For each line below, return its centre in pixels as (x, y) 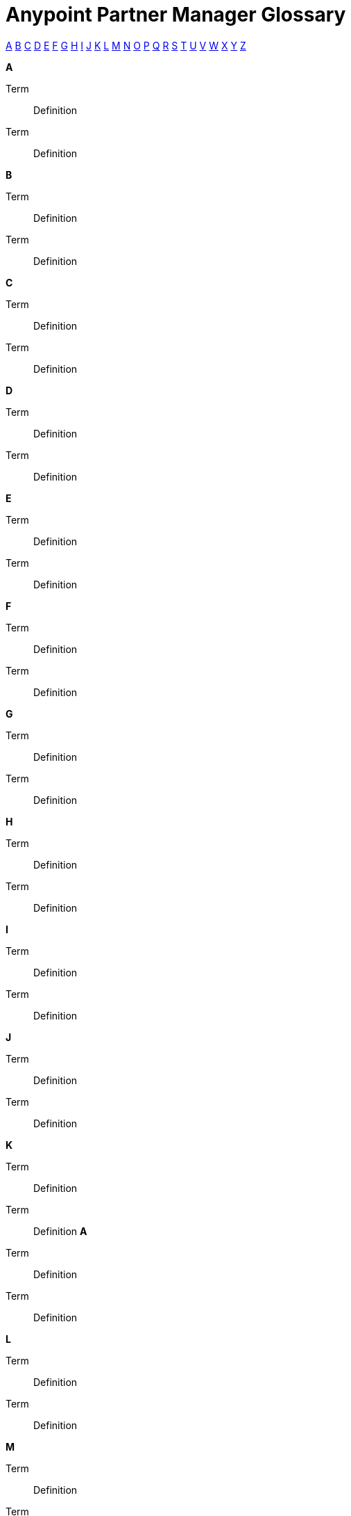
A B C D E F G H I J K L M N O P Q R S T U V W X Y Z (126, 45)
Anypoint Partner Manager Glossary (176, 15)
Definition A (60, 1231)
